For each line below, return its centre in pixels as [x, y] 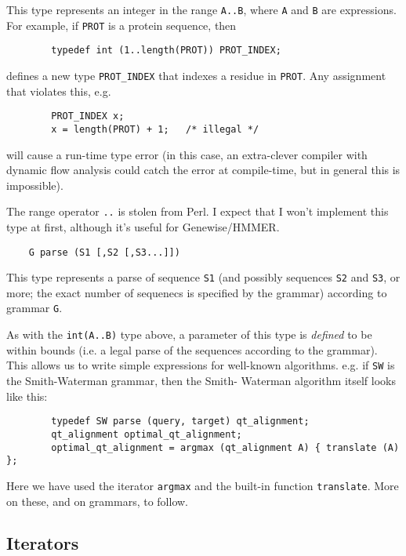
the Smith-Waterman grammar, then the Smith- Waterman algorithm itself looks [201, 381]
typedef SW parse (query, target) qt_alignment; [180, 422]
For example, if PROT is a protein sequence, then [121, 25]
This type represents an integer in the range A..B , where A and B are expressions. [201, 9]
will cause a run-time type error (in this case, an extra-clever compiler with [187, 154]
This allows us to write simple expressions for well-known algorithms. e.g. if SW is [201, 365]
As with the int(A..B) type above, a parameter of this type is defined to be [189, 334]
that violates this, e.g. [59, 91]
